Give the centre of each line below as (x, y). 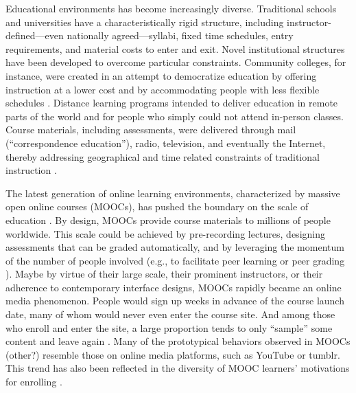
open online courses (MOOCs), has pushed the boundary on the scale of (157, 206)
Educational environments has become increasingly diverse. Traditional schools (171, 8)
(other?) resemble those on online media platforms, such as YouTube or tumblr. (173, 354)
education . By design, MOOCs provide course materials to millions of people (168, 220)
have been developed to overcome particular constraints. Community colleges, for (176, 62)
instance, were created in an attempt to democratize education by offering (161, 75)
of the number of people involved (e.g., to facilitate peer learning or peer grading (175, 260)
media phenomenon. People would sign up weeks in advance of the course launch (175, 301)
